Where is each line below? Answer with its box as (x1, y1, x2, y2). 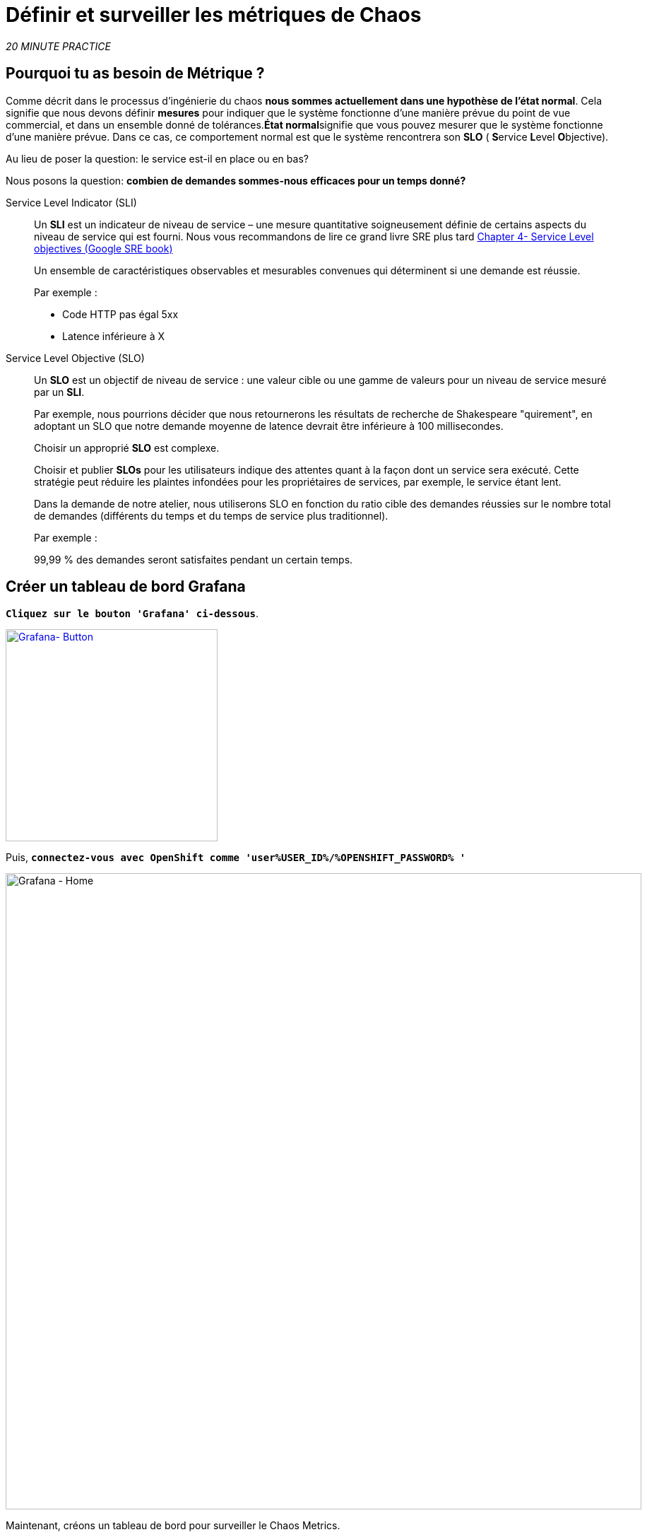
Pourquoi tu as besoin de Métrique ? (6, 64, 265, 83)
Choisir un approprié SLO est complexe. (34, 441, 220, 454)
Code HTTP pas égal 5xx (62, 308, 179, 320)
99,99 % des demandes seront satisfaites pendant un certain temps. (34, 553, 353, 566)
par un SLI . (34, 385, 85, 398)
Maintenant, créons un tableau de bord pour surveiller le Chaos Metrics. (6, 1519, 340, 1532)
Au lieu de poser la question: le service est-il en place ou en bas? (6, 152, 309, 165)
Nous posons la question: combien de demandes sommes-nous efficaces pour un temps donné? (6, 174, 466, 187)
